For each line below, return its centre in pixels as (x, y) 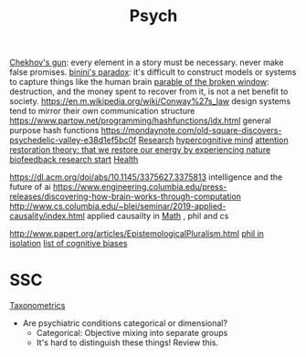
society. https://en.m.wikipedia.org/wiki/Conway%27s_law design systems (150, 101)
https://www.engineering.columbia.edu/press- (140, 187)
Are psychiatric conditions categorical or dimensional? (125, 323)
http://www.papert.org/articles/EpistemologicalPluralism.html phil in (137, 234)
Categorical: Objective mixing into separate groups (132, 333)
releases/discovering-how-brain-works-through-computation (126, 196)
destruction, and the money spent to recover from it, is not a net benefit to (149, 91)
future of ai (31, 187)
